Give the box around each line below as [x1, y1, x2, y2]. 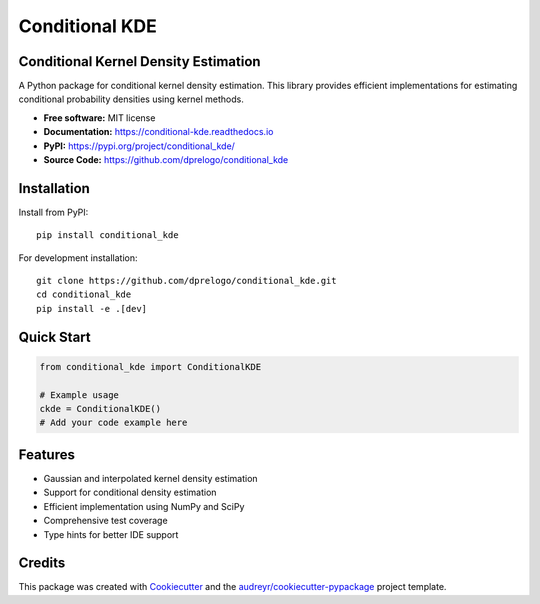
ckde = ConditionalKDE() [39, 403, 162, 415]
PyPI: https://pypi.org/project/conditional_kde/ [43, 140, 235, 152]
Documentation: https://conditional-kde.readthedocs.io [43, 126, 274, 138]
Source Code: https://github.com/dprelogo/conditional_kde [43, 154, 289, 166]
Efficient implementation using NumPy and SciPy [43, 500, 245, 512]
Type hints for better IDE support [43, 528, 179, 540]
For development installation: [18, 251, 138, 264]
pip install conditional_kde [36, 230, 179, 241]
